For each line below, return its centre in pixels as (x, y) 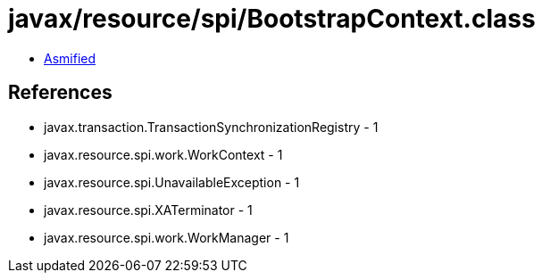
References (60, 93)
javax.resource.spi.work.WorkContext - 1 (163, 154)
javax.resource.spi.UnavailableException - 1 (172, 182)
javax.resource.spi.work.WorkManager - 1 (167, 237)
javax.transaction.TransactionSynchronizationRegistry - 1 (211, 127)
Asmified (70, 58)
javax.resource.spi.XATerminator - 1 (148, 210)
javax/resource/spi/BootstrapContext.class (272, 19)
